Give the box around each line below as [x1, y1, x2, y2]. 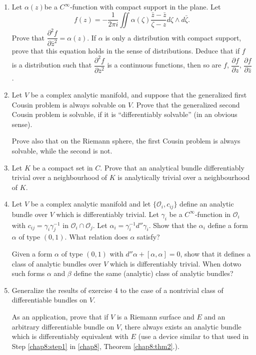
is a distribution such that [11, 59, 92, 70]
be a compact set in [32, 162, 93, 172]
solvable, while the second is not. [11, 145, 112, 155]
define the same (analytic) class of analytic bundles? [73, 268, 233, 278]
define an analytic [179, 198, 234, 209]
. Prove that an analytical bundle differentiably [100, 162, 244, 172]
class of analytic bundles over [11, 258, 101, 268]
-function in [194, 208, 231, 219]
